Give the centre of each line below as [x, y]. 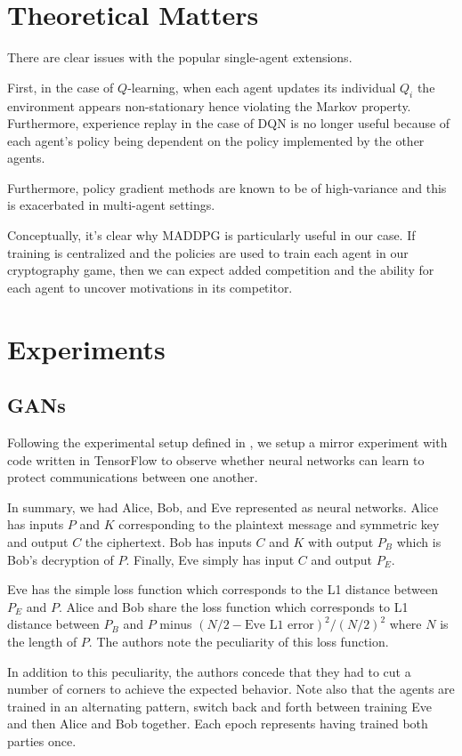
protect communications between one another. [133, 477]
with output [341, 542]
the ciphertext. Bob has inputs [168, 542]
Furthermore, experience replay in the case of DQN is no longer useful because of [229, 123]
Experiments [86, 348]
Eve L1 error [279, 626]
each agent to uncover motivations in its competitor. [150, 287]
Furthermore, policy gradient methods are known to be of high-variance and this [227, 187]
